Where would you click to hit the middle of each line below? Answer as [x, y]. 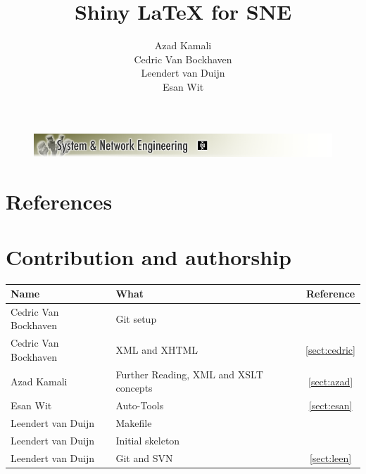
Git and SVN [144, 457]
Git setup [136, 318]
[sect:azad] [331, 381]
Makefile [134, 423]
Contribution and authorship [149, 256]
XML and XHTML [157, 350]
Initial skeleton [148, 440]
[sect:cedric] [330, 350]
